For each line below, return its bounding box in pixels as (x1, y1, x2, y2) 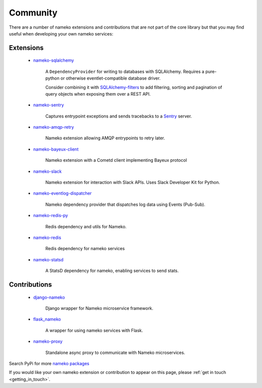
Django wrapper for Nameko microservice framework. (45, 305, 154, 311)
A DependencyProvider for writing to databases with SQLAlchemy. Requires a (45, 68, 205, 74)
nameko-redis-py (33, 213, 68, 219)
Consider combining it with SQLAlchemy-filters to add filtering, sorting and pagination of (45, 84, 223, 90)
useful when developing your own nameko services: (9, 31, 114, 36)
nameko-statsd (33, 256, 64, 262)
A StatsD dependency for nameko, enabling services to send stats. (45, 268, 179, 274)
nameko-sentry (33, 102, 64, 108)
